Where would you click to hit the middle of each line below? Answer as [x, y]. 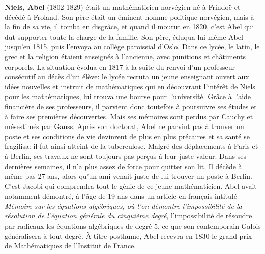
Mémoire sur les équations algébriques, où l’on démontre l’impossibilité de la [123, 205]
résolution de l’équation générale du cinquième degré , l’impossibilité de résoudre [128, 216]
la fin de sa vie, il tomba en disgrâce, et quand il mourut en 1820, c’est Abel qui [129, 27]
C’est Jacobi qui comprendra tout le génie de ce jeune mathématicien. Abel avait [131, 186]
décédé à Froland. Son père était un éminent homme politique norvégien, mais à [129, 17]
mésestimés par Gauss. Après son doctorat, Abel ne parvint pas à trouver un [124, 126]
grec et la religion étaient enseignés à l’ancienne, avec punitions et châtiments [125, 56]
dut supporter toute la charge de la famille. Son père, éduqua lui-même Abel [124, 36]
